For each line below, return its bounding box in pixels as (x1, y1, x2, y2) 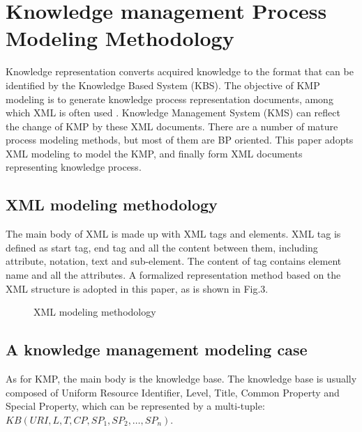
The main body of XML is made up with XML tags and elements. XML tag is (6, 226, 341, 241)
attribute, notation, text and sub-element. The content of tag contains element (6, 254, 342, 268)
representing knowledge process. (6, 160, 142, 174)
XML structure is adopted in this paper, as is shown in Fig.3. (6, 281, 269, 295)
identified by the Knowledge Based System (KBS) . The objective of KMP (6, 77, 320, 92)
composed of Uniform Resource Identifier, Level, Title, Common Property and (6, 385, 340, 399)
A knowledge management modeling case (6, 339, 308, 360)
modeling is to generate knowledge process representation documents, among (6, 91, 333, 106)
